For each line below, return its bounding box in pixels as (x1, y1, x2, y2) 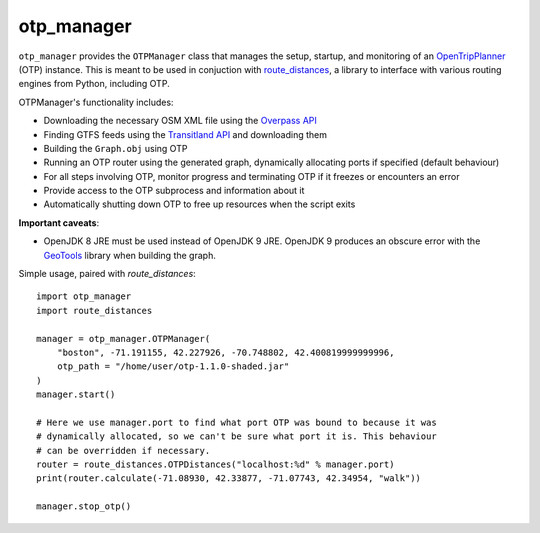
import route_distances (36, 305, 153, 316)
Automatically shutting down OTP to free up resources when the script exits (43, 198, 356, 210)
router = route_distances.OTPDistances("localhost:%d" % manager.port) (36, 459, 395, 470)
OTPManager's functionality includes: (18, 96, 174, 108)
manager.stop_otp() (36, 501, 132, 512)
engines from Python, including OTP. (18, 78, 170, 90)
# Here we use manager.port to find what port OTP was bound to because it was (36, 416, 437, 428)
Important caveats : (18, 216, 100, 229)
